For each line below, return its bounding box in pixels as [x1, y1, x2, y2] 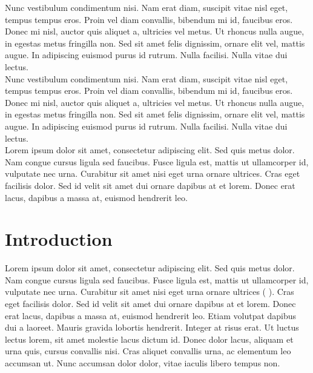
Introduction [5, 226, 113, 251]
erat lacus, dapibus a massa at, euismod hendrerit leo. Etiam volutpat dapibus [5, 309, 297, 322]
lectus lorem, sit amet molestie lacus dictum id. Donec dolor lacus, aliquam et [5, 332, 294, 345]
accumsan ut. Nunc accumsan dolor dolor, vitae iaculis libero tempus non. [5, 356, 280, 369]
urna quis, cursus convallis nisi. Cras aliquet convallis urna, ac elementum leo [5, 345, 291, 357]
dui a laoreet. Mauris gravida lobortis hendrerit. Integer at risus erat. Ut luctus [5, 321, 299, 334]
